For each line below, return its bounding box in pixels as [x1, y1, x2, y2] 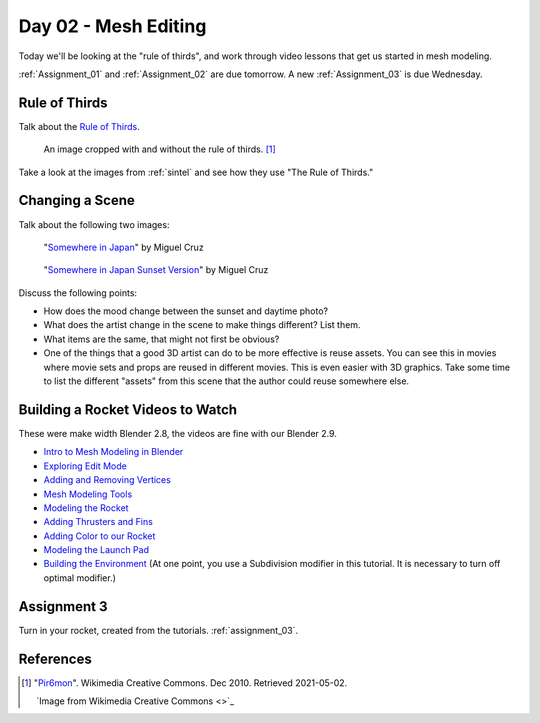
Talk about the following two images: [18, 218, 170, 230]
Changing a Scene [18, 192, 135, 209]
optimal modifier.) [43, 571, 117, 584]
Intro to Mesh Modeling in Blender [43, 446, 184, 458]
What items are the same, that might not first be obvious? [43, 333, 280, 345]
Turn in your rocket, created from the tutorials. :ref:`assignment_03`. [18, 624, 299, 636]
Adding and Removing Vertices [43, 474, 172, 486]
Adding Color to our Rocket [43, 530, 156, 542]
